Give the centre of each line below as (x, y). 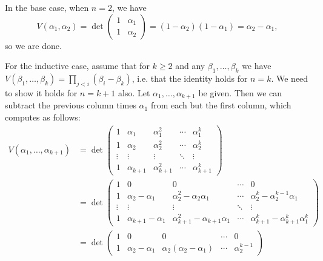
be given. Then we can (240, 92)
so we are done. (33, 45)
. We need (290, 78)
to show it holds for (41, 92)
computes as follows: (43, 117)
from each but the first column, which (221, 105)
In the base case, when (47, 7)
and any (190, 66)
